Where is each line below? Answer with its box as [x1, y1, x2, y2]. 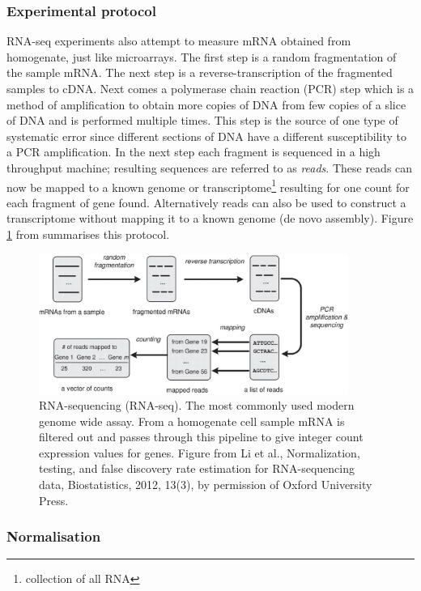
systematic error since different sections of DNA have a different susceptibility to [6, 127, 406, 144]
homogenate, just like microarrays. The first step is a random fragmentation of [6, 48, 397, 65]
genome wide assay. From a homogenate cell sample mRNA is [39, 412, 345, 429]
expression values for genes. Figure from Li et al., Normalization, [39, 444, 360, 461]
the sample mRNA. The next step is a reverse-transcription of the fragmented [6, 64, 393, 81]
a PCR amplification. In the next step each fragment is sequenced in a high [6, 143, 381, 160]
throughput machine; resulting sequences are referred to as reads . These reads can [6, 159, 413, 176]
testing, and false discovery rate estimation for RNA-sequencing [39, 460, 355, 477]
